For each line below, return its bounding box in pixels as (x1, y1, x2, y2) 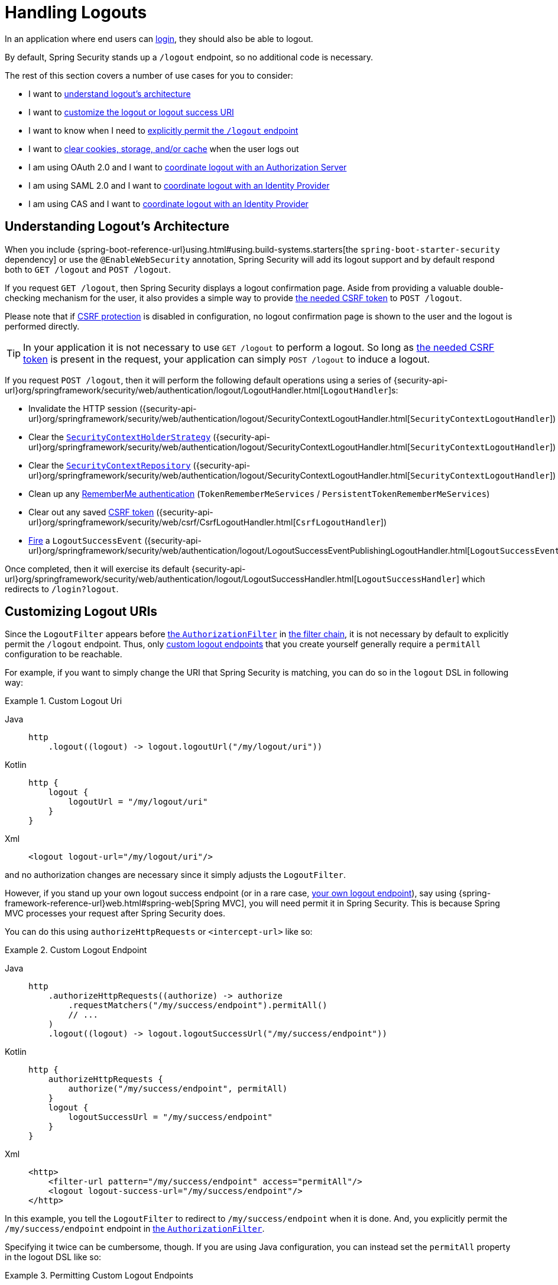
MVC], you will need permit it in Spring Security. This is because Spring (222, 898, 500, 909)
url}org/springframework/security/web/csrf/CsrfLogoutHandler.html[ (28, 516, 296, 527)
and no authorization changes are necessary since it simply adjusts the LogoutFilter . (5, 870, 346, 880)
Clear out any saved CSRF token (28, 506, 154, 517)
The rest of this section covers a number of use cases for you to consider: (5, 70, 293, 80)
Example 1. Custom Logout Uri (5, 696, 122, 706)
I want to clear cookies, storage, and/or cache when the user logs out (28, 143, 299, 154)
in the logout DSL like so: (5, 1252, 102, 1263)
